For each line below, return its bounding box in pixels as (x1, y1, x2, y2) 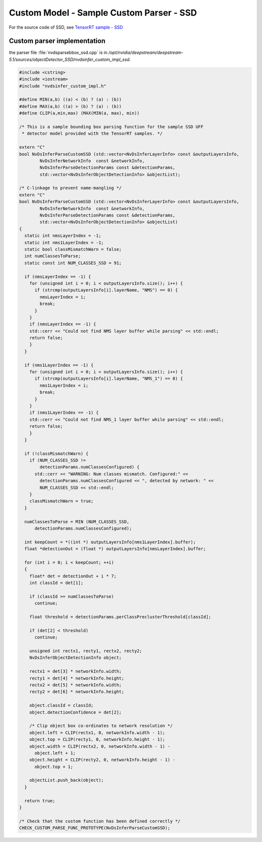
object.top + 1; (34, 764, 73, 770)
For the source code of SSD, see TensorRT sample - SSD (9, 24, 123, 30)
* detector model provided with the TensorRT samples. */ (22, 131, 163, 136)
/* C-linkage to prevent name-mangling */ (19, 185, 122, 191)
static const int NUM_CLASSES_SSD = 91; (24, 260, 122, 266)
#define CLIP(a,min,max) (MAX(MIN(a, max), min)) (19, 110, 140, 116)
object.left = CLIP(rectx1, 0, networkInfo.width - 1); (29, 730, 165, 735)
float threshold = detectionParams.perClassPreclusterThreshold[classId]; (29, 614, 211, 620)
